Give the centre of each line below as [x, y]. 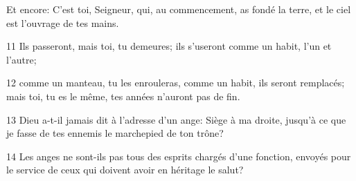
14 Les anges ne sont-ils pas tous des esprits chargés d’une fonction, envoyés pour [179, 156]
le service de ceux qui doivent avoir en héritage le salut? [125, 170]
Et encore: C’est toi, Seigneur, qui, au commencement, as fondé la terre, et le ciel [179, 9]
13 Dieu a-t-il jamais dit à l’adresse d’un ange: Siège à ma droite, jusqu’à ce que [176, 119]
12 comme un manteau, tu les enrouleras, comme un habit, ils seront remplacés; [176, 83]
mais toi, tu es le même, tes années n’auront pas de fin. [123, 96]
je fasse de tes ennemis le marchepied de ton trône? [115, 133]
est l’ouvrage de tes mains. [63, 22]
